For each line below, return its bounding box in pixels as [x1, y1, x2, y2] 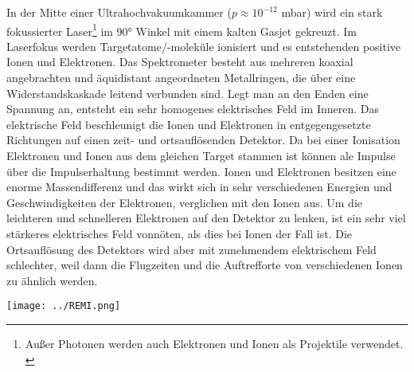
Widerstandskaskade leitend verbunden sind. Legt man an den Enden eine [6, 84, 369, 101]
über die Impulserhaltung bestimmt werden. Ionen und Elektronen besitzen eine [6, 163, 396, 179]
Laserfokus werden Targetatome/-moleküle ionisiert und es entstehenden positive [6, 37, 401, 54]
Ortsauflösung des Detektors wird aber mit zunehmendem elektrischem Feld [6, 241, 377, 257]
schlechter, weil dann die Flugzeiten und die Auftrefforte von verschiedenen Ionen [6, 256, 403, 273]
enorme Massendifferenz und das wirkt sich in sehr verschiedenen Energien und [6, 178, 393, 195]
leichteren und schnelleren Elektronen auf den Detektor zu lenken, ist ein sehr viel [6, 209, 406, 226]
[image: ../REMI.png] [6, 300, 121, 312]
